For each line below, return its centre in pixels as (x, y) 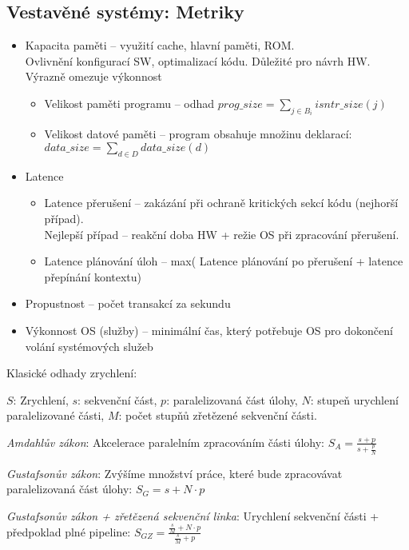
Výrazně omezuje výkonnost (93, 76)
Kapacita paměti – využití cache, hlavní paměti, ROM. (160, 45)
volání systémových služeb (89, 346)
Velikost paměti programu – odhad (129, 103)
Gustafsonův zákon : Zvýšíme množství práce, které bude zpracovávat (175, 473)
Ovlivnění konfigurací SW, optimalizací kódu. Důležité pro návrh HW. (198, 60)
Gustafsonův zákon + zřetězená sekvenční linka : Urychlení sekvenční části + (193, 515)
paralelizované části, (56, 415)
